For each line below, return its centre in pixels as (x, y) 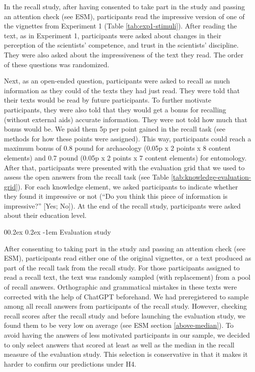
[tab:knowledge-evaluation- (211, 177)
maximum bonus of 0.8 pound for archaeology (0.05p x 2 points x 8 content (117, 148)
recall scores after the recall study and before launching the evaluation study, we (125, 315)
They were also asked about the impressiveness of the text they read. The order (124, 54)
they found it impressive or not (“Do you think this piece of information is (116, 196)
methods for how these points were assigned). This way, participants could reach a (127, 138)
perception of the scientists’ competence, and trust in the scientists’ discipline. (121, 45)
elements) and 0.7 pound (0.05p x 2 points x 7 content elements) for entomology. (125, 157)
